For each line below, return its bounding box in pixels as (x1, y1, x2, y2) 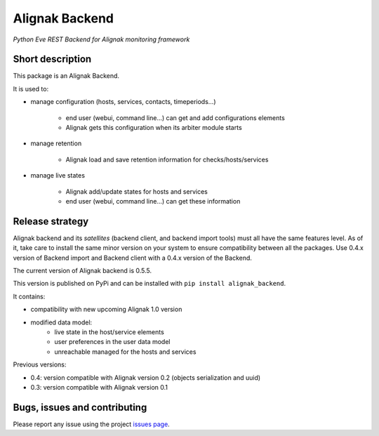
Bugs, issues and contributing (13, 401, 147, 414)
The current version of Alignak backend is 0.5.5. (13, 267, 152, 275)
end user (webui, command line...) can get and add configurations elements (65, 113, 286, 122)
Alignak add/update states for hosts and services (65, 187, 208, 196)
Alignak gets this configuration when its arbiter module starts (65, 124, 242, 132)
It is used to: (13, 84, 49, 93)
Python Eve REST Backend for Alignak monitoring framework (13, 35, 190, 44)
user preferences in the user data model (54, 338, 171, 346)
